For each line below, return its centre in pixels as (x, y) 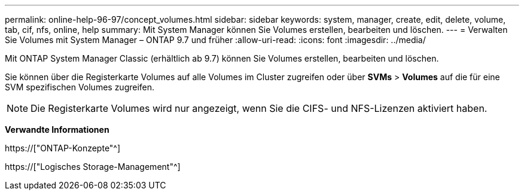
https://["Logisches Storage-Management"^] (93, 167)
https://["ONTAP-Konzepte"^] (63, 148)
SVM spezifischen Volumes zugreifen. (80, 87)
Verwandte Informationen (57, 130)
